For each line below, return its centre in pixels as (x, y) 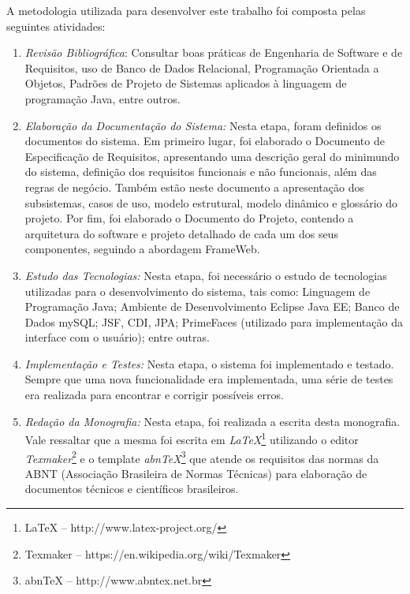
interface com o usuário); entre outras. (117, 337)
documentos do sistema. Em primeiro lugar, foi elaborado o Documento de (205, 141)
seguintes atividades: (56, 26)
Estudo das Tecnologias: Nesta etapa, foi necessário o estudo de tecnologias (206, 275)
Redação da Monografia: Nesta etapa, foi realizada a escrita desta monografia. (212, 421)
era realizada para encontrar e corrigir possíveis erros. (154, 395)
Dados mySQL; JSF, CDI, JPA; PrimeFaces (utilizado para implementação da (214, 321)
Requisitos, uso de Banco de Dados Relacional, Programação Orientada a (202, 67)
